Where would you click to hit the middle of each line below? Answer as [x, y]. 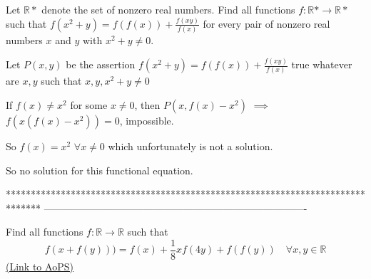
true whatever [322, 64]
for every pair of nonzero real [266, 23]
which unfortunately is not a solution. [190, 146]
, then [147, 105]
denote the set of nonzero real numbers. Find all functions [168, 9]
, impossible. [147, 121]
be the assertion [101, 64]
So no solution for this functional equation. [100, 170]
